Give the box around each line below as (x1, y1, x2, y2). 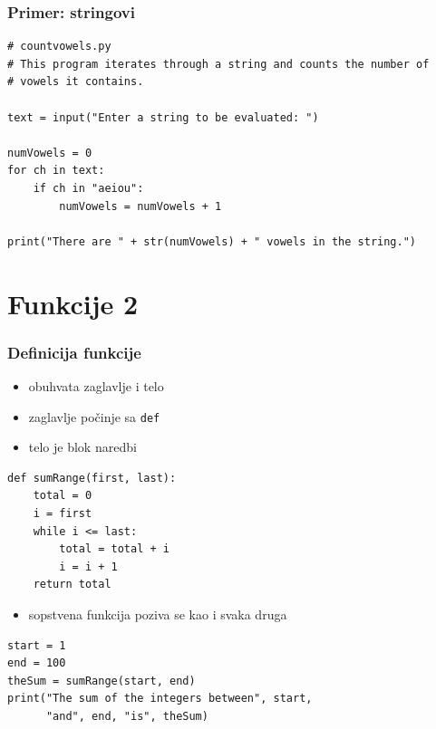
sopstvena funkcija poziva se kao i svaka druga (28, 604, 287, 623)
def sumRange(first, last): (7, 471, 177, 484)
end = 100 (7, 657, 66, 670)
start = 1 (7, 638, 66, 652)
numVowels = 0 (7, 146, 92, 159)
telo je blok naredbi (28, 437, 137, 456)
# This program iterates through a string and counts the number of (7, 57, 430, 71)
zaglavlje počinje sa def (28, 407, 160, 426)
